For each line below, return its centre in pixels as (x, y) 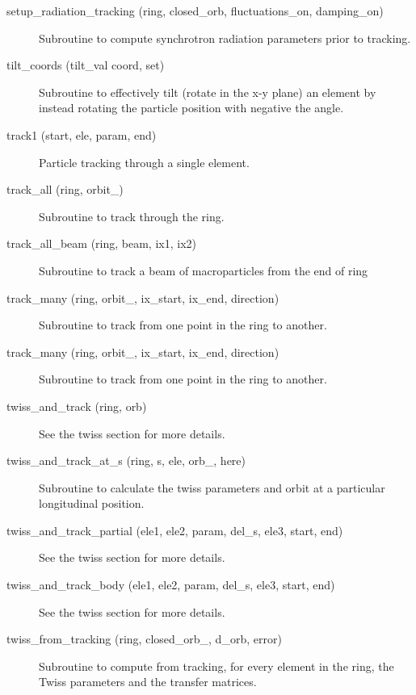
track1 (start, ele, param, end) (82, 134)
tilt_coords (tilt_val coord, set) (86, 65)
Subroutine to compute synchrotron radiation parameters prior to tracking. (225, 38)
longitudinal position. (92, 503)
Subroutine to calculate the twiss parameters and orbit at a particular (212, 487)
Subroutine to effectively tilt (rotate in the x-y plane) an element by (208, 92)
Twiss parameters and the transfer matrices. (148, 682)
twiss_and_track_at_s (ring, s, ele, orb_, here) (126, 461)
